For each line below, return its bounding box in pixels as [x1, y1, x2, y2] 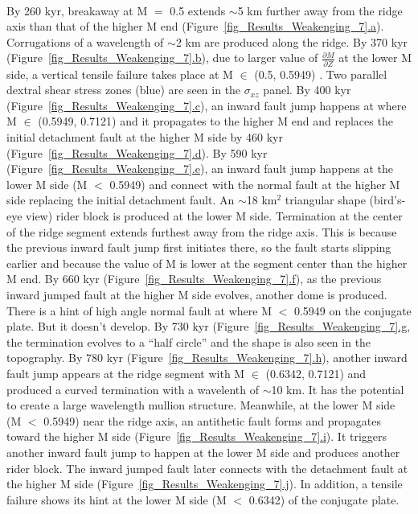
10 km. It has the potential [271, 380, 404, 397]
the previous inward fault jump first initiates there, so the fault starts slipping [6, 239, 391, 256]
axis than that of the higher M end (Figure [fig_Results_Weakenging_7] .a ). [6, 18, 384, 35]
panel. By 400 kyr [263, 81, 351, 98]
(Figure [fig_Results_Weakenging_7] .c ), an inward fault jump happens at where [6, 97, 407, 113]
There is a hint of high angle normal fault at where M [6, 302, 272, 319]
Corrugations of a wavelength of [6, 33, 164, 50]
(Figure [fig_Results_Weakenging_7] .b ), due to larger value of [6, 49, 318, 66]
